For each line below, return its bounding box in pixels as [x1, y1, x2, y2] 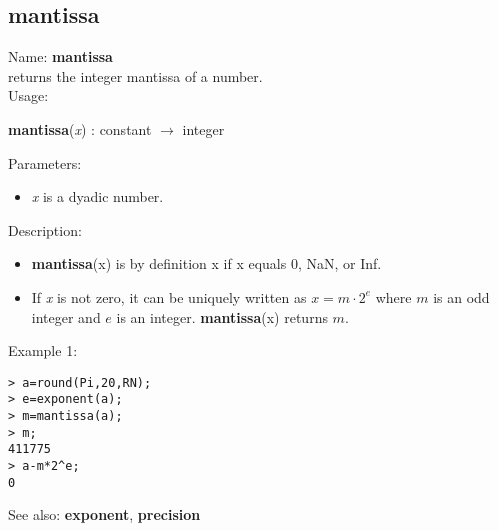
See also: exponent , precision [8, 504, 201, 525]
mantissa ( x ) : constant [8, 118, 152, 139]
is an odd [433, 286, 490, 307]
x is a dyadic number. [31, 186, 164, 207]
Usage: [8, 85, 49, 106]
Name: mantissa [8, 46, 113, 67]
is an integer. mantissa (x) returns [116, 306, 328, 327]
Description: [8, 219, 82, 240]
